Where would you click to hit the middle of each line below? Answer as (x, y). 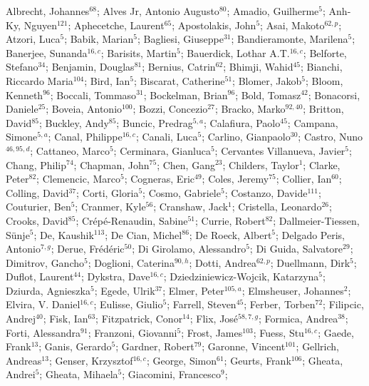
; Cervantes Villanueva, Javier (280, 150)
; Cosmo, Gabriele (182, 192)
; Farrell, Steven (202, 304)
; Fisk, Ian (66, 319)
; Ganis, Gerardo (75, 346)
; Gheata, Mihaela (79, 374)
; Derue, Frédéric (88, 249)
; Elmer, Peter (193, 290)
